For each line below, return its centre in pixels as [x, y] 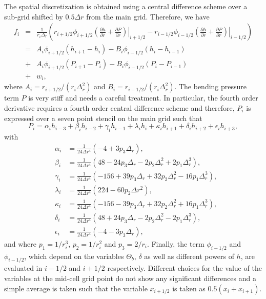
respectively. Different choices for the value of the [185, 268]
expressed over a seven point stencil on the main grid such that [103, 118]
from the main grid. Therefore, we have [148, 16]
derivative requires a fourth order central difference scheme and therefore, [119, 107]
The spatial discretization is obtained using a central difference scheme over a [126, 6]
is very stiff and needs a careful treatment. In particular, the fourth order [143, 98]
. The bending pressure [211, 86]
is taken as [189, 288]
